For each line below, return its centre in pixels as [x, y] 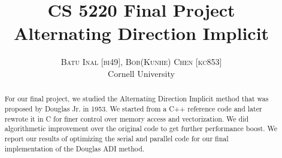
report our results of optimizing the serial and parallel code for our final [116, 138]
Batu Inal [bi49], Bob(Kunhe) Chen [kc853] [141, 62]
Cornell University [141, 73]
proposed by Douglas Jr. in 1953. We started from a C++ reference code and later [133, 108]
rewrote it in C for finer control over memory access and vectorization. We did [127, 118]
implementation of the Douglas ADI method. [75, 148]
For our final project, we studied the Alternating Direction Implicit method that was [137, 99]
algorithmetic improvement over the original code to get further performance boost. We [141, 128]
